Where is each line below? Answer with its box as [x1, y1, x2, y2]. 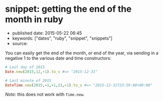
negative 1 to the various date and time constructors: [5, 55, 112, 61]
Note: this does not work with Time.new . [5, 92, 85, 98]
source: [12, 40, 28, 46]
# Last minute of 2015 [5, 78, 52, 83]
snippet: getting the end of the [5, 3, 132, 15]
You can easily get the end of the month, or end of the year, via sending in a [5, 50, 159, 56]
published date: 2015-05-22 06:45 [12, 30, 82, 36]
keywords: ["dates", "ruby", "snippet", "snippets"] [12, 35, 113, 41]
